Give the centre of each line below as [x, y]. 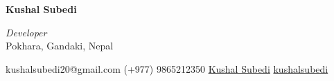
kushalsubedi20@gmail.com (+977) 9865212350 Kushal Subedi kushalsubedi [167, 68]
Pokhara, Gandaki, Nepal [60, 46]
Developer [26, 32]
